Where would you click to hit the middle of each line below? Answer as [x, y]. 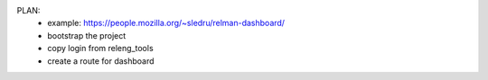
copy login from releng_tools [100, 49]
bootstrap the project [87, 35]
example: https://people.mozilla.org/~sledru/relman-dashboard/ [166, 23]
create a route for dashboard [101, 61]
